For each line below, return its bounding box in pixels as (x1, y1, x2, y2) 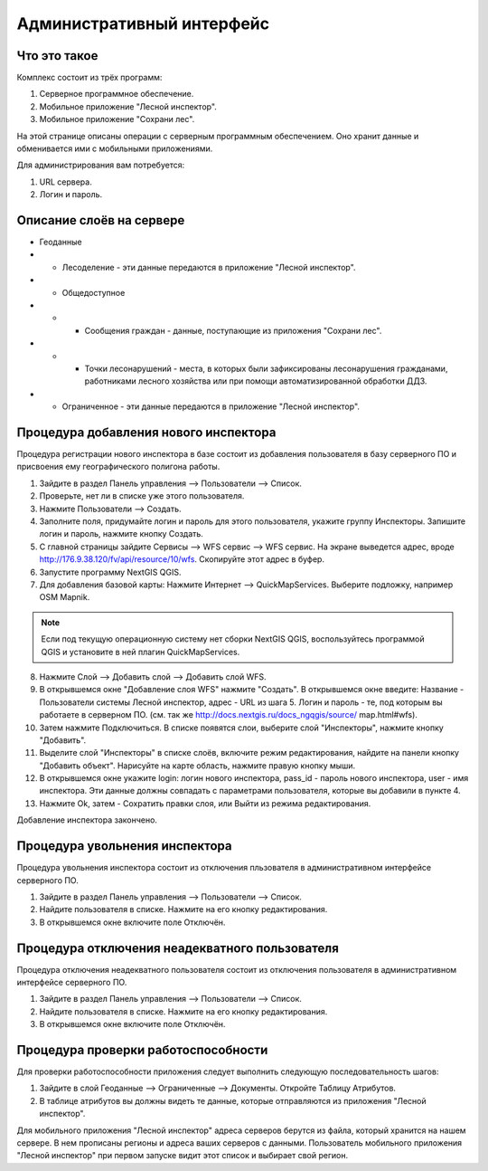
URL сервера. (39, 176, 92, 187)
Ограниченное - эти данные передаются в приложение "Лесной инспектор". (61, 401, 361, 412)
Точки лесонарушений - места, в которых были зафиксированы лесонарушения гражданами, (84, 363, 448, 374)
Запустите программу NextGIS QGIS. (39, 566, 182, 577)
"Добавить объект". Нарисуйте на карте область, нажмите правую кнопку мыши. (39, 760, 356, 771)
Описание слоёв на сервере (16, 213, 185, 228)
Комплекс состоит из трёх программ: (16, 72, 163, 83)
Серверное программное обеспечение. (39, 89, 194, 100)
